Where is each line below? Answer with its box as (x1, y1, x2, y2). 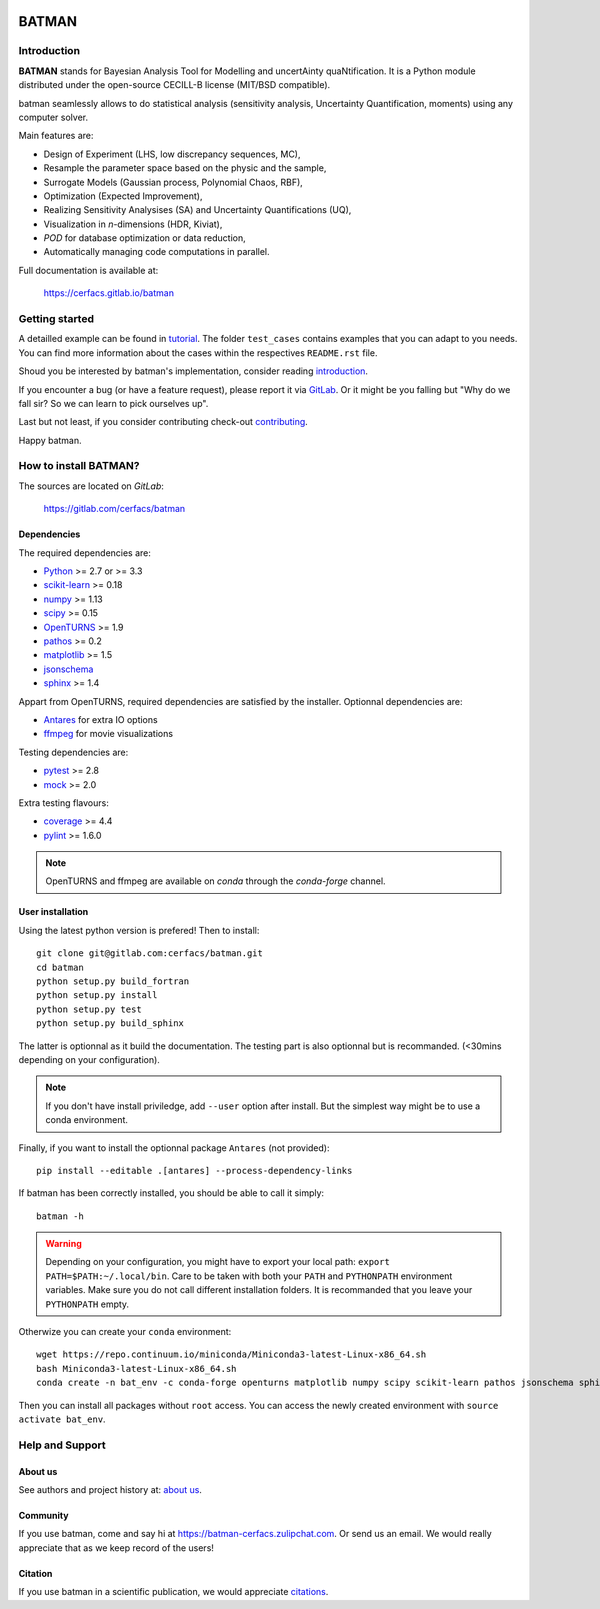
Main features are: (18, 130, 94, 142)
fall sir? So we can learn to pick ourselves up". (18, 397, 209, 409)
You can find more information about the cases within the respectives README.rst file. (18, 346, 378, 359)
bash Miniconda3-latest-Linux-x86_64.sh (36, 1363, 237, 1374)
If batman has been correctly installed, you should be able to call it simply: (18, 1187, 325, 1199)
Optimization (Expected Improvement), (43, 190, 204, 202)
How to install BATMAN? (18, 459, 140, 473)
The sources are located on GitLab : (18, 480, 165, 492)
